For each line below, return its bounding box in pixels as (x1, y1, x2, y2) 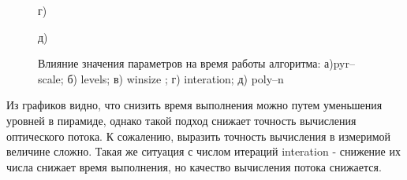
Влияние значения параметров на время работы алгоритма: (38, 55, 321, 72)
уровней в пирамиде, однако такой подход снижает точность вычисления (6, 112, 357, 128)
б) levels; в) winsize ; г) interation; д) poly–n (67, 70, 284, 86)
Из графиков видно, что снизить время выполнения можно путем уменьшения (6, 97, 383, 113)
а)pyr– (324, 55, 355, 72)
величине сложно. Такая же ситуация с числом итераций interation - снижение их (6, 143, 401, 160)
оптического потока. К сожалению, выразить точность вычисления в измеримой (6, 127, 391, 144)
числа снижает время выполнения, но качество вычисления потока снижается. (6, 158, 382, 174)
